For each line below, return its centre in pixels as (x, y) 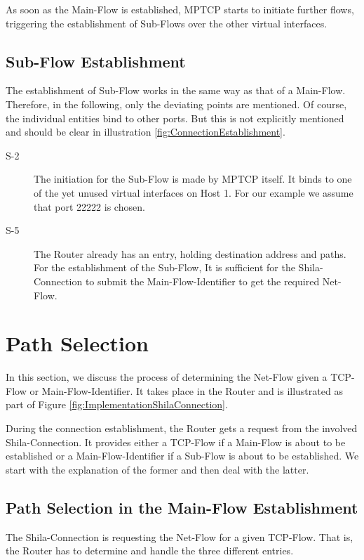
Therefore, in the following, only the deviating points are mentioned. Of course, (176, 104)
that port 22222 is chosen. (89, 206)
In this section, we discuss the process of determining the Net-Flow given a (167, 377)
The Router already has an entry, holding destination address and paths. (190, 253)
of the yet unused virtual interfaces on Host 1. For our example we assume (194, 192)
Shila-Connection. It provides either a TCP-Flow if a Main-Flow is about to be (176, 442)
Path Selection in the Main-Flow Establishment (182, 507)
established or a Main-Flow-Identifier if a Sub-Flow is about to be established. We (182, 456)
